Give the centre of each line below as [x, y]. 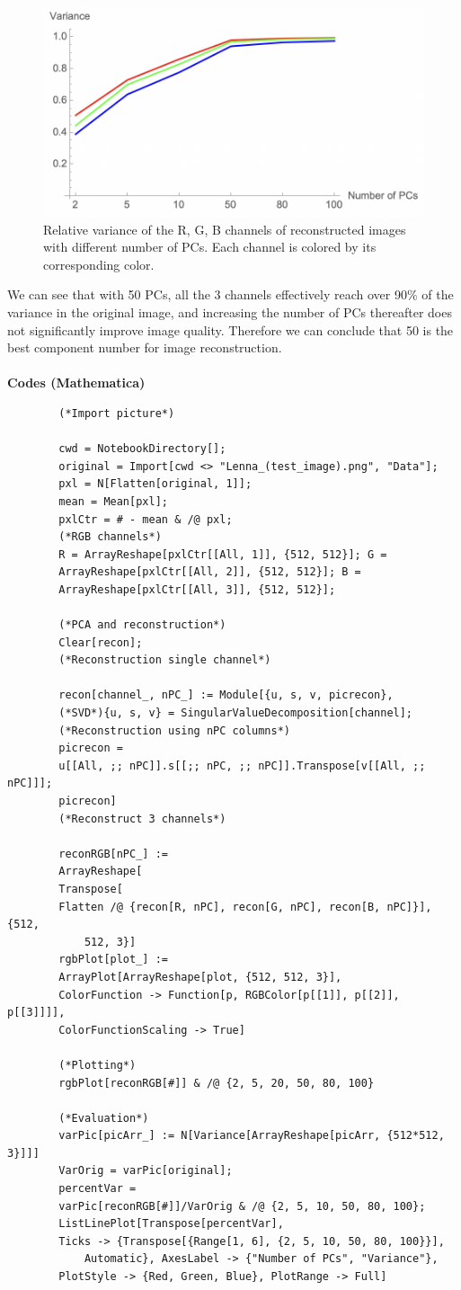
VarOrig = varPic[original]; [146, 1171]
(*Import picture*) [117, 413]
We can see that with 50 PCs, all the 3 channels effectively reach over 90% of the [230, 294]
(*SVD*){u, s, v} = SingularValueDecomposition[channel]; [236, 713]
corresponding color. [99, 264]
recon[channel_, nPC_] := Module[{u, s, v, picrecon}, [226, 695]
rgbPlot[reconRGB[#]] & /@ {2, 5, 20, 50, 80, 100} [217, 1083]
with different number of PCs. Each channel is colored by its [210, 247]
